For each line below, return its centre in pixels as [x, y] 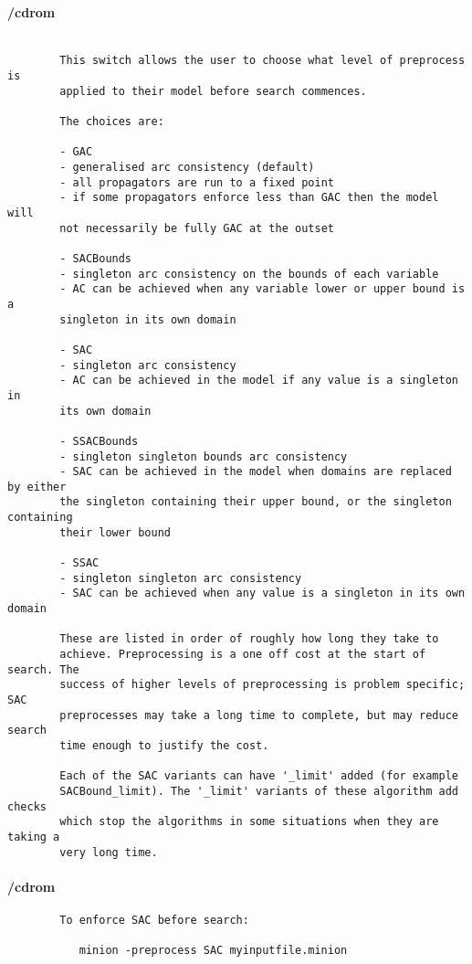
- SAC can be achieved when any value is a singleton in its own [262, 593]
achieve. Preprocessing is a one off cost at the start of [243, 655]
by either [37, 487]
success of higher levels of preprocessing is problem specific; [262, 685]
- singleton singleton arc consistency [181, 578]
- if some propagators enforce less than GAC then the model [249, 198]
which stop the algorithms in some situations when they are [249, 822]
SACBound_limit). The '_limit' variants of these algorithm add [259, 791]
